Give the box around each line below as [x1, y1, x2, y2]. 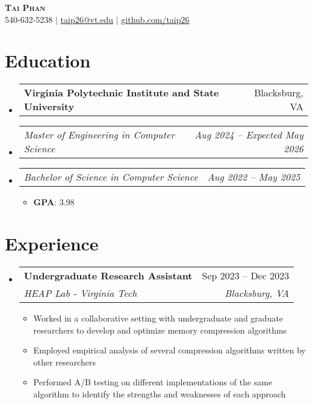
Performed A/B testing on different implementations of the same [33, 376, 273, 388]
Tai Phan [5, 1, 46, 13]
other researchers [33, 355, 96, 368]
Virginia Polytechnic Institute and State [23, 85, 219, 100]
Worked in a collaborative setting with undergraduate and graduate [33, 312, 284, 325]
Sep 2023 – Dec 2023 [202, 269, 290, 283]
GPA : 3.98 [33, 196, 75, 208]
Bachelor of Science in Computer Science [23, 170, 198, 184]
